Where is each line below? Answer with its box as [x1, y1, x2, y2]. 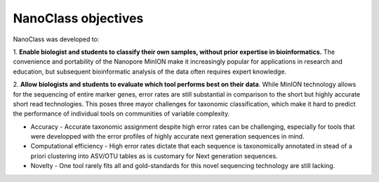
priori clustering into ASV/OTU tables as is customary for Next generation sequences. [30, 151, 278, 160]
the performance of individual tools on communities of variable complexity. [13, 109, 230, 118]
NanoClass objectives [13, 10, 144, 26]
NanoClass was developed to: [13, 35, 100, 43]
